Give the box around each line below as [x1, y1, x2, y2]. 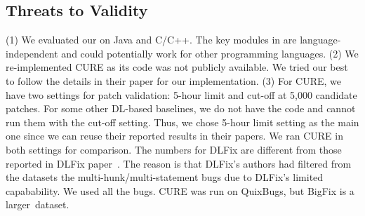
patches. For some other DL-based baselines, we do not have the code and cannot [6, 101, 356, 116]
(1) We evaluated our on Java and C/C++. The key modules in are [6, 32, 297, 47]
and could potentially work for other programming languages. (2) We [61, 46, 359, 60]
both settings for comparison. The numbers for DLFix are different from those [6, 142, 342, 156]
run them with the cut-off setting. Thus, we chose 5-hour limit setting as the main [6, 114, 359, 129]
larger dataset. [6, 197, 69, 212]
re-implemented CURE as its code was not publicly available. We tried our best [6, 60, 348, 74]
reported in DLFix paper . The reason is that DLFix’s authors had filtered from [6, 156, 352, 170]
